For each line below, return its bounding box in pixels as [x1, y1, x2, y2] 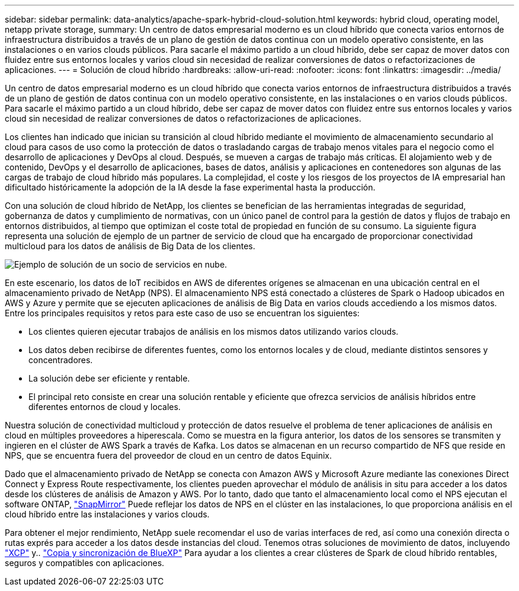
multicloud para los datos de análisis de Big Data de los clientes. [5, 241, 255, 251]
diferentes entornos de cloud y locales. [28, 402, 181, 412]
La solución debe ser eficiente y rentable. [28, 373, 190, 383]
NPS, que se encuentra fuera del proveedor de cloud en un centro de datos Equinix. [5, 450, 332, 460]
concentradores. [28, 355, 93, 365]
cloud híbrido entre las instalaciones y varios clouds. [5, 509, 210, 519]
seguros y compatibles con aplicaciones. [5, 558, 165, 568]
